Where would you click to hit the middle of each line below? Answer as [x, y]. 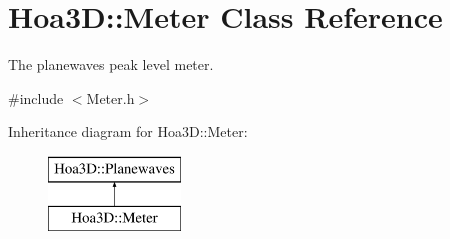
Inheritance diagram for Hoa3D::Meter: [128, 131]
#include [36, 97]
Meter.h [110, 97]
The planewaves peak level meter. [111, 64]
